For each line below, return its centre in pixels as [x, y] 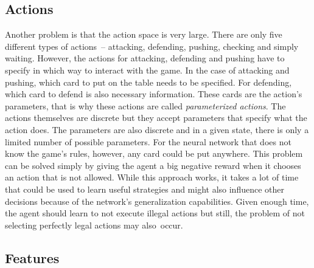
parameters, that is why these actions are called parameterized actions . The [145, 105]
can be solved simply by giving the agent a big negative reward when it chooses [153, 165]
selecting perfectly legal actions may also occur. [94, 225]
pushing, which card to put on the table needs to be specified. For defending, [148, 82]
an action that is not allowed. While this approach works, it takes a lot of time [152, 177]
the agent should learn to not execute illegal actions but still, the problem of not [155, 213]
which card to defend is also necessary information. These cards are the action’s [154, 94]
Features [32, 257]
